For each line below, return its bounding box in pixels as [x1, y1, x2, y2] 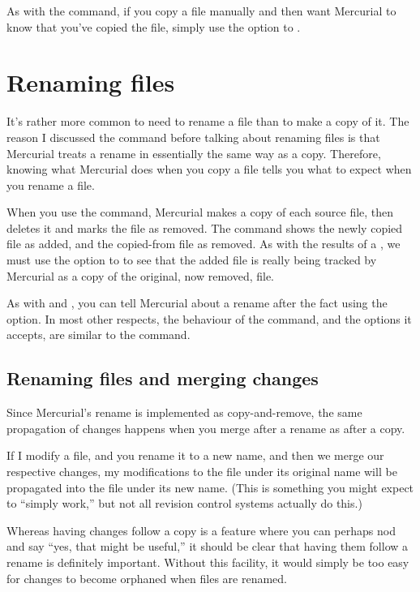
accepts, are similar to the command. [6, 326, 191, 343]
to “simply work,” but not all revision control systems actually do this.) [6, 495, 362, 512]
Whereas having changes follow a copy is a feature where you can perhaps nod [6, 521, 396, 538]
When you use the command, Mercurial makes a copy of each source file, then [6, 204, 394, 221]
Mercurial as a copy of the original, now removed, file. [6, 267, 275, 284]
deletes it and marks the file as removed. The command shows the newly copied [6, 219, 403, 236]
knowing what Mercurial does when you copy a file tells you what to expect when [6, 161, 412, 178]
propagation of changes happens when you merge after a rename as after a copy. [6, 419, 405, 436]
